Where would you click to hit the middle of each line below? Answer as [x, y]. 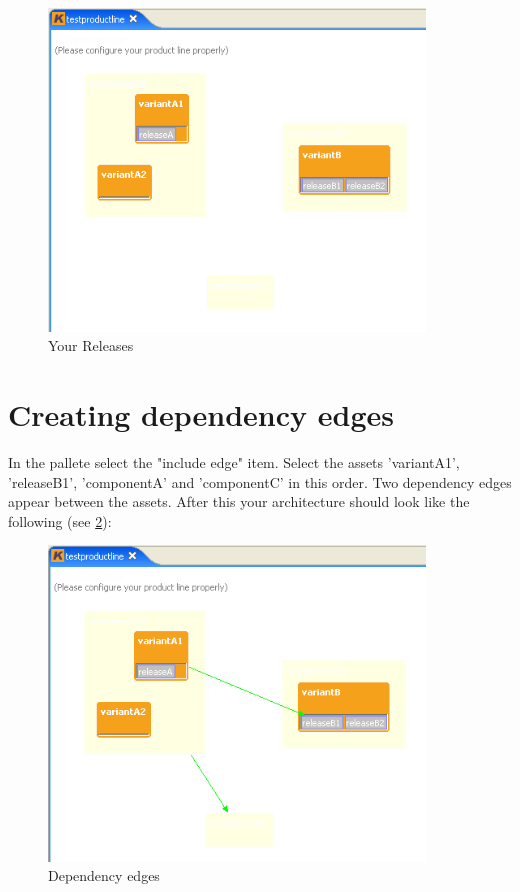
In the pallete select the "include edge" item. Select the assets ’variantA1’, [234, 461]
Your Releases [91, 345]
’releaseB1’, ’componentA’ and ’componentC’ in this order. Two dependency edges [260, 481]
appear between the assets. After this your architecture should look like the [239, 501]
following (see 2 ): [60, 520]
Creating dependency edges [201, 413]
